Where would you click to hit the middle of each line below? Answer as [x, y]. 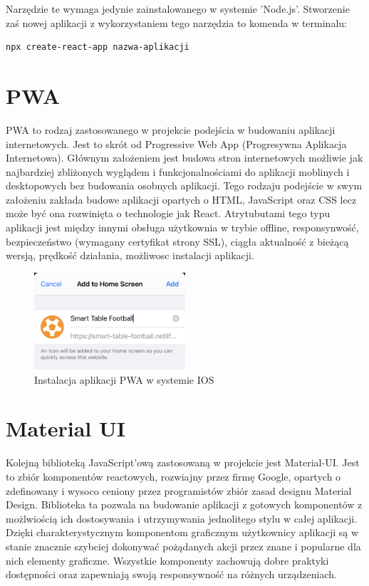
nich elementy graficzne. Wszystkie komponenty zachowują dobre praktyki [167, 560]
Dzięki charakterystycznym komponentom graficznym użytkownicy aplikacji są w [182, 532]
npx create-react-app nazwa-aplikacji [98, 47]
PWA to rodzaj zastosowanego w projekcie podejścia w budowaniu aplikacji [171, 129]
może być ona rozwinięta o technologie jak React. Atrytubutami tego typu [168, 213]
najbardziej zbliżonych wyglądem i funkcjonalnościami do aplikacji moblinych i [178, 171]
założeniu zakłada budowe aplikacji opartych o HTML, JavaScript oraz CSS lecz [181, 199]
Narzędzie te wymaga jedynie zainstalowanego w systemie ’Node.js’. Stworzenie [178, 9]
